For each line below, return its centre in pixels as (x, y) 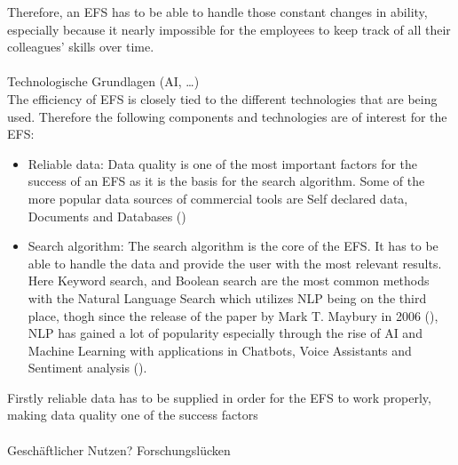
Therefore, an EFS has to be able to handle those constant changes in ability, (217, 12)
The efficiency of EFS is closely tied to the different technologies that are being (222, 98)
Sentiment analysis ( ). (87, 368)
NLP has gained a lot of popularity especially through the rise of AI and (225, 333)
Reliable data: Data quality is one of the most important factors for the (223, 163)
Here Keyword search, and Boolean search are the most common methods (229, 281)
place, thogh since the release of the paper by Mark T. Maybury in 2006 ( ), (233, 315)
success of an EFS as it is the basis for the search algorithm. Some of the (226, 181)
